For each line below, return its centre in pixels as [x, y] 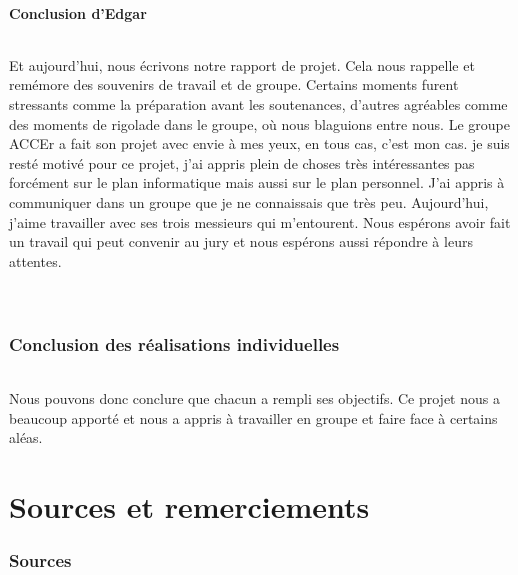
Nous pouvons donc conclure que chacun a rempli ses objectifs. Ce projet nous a [254, 397]
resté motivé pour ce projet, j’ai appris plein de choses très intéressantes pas [242, 162]
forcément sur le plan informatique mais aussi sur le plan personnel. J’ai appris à [257, 182]
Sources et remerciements [189, 505]
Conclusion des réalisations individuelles [174, 344]
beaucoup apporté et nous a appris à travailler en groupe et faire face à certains [253, 417]
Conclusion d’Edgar [78, 12]
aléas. [26, 437]
